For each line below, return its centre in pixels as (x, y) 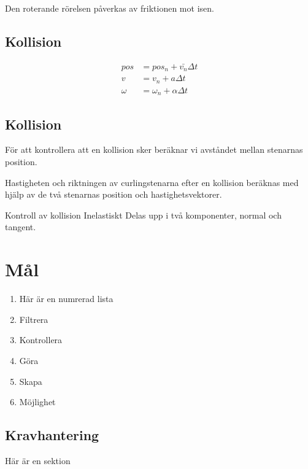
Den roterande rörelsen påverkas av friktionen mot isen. (110, 8)
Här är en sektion (38, 460)
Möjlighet (37, 402)
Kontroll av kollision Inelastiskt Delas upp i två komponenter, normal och (143, 215)
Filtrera (34, 319)
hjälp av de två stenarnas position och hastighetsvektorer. (114, 194)
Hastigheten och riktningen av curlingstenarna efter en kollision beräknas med (152, 182)
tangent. (21, 227)
